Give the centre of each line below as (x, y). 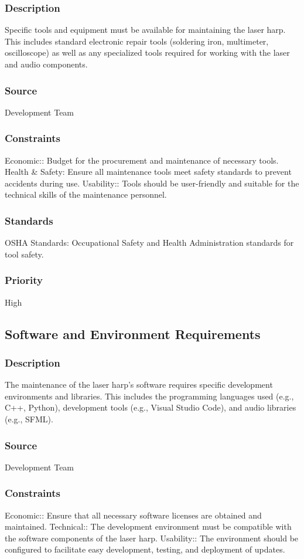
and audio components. (46, 64)
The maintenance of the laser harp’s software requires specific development (139, 384)
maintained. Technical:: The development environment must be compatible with (148, 526)
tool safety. (24, 254)
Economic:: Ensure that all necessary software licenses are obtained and (133, 515)
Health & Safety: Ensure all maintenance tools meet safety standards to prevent (148, 172)
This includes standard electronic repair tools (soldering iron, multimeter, (137, 41)
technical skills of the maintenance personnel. (86, 194)
